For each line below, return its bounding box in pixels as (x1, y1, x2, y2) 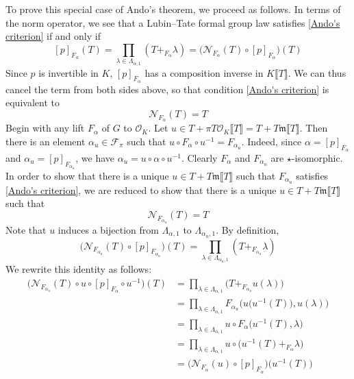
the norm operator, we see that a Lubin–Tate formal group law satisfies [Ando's (5, 15, 340, 29)
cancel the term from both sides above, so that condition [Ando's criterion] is (5, 82, 329, 96)
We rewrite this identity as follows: (5, 262, 152, 276)
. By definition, (216, 222, 279, 236)
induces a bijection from (58, 222, 159, 236)
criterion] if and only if (5, 29, 101, 43)
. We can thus (288, 65, 346, 80)
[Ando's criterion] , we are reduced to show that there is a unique (5, 182, 277, 197)
